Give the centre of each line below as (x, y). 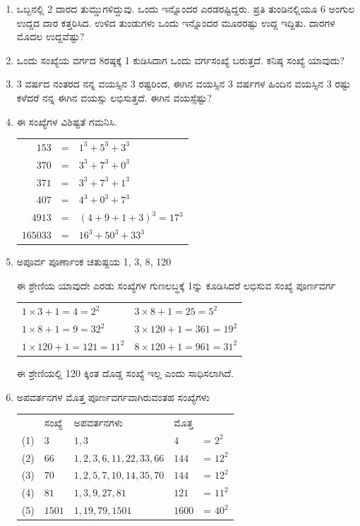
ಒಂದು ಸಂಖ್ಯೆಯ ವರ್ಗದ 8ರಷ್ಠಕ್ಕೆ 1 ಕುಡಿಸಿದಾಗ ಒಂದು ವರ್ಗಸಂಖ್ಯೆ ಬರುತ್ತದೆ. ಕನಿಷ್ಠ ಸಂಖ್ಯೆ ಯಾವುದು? (180, 60)
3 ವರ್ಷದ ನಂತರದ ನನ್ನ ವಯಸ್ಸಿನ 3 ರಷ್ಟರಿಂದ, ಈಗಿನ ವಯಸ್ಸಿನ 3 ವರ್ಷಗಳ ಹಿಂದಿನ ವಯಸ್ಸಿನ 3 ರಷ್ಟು (184, 84)
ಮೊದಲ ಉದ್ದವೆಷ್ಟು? (50, 36)
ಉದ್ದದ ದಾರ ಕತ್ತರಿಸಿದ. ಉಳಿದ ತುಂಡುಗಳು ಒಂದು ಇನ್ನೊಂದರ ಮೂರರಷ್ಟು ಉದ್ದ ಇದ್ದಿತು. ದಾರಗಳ (176, 22)
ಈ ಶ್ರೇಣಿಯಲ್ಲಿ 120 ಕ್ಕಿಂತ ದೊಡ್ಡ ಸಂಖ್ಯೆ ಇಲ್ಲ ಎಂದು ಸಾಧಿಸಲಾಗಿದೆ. (125, 372)
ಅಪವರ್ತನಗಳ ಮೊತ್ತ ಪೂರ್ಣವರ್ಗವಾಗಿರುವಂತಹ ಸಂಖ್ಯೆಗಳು (113, 396)
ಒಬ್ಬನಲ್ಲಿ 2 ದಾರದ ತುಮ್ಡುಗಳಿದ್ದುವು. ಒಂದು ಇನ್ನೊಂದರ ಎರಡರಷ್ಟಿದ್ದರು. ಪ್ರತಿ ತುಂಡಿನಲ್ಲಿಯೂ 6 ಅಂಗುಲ (186, 8)
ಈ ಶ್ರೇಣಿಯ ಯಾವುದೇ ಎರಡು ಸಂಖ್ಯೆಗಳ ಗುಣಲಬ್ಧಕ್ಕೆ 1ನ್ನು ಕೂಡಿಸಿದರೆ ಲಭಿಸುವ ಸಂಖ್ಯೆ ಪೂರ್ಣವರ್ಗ (176, 285)
